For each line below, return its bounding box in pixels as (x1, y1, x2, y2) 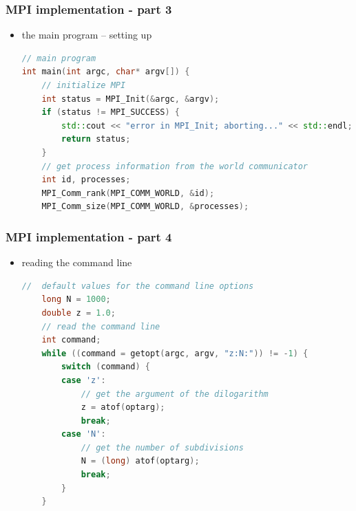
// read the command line (41, 321, 160, 331)
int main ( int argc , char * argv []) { (21, 67, 190, 77)
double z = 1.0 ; (41, 307, 116, 318)
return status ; (61, 134, 131, 144)
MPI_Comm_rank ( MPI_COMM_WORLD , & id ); (41, 188, 215, 198)
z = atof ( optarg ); (81, 402, 165, 413)
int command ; (41, 335, 101, 345)
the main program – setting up (21, 28, 152, 42)
